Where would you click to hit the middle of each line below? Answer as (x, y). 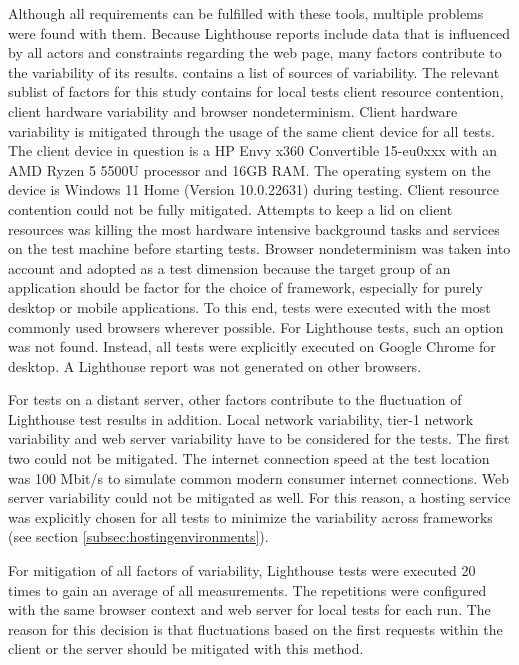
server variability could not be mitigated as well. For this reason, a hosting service (259, 497)
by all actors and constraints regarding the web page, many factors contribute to (255, 52)
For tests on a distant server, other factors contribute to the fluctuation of (235, 399)
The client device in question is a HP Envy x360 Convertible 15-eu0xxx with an (253, 150)
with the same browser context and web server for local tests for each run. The (249, 609)
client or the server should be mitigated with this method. (186, 648)
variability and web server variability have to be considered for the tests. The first (259, 438)
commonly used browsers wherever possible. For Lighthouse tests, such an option (256, 326)
